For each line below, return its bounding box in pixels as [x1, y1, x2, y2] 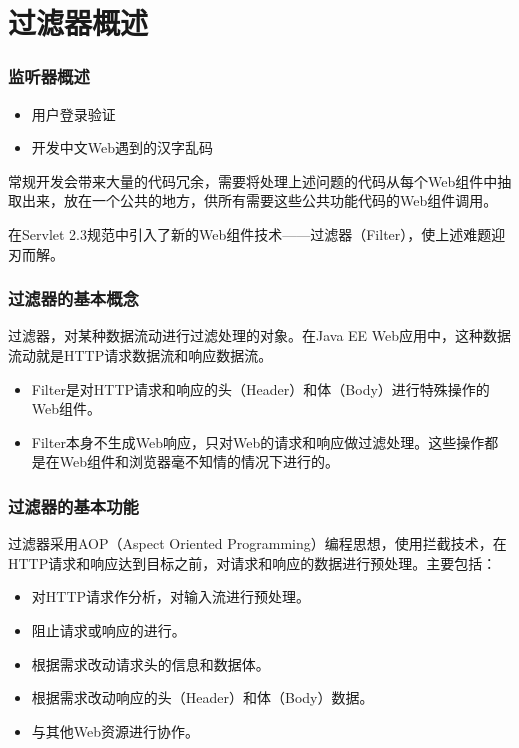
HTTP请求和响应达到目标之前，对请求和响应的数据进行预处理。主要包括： [8, 552, 497, 573]
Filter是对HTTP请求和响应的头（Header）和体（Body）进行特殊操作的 [31, 378, 490, 399]
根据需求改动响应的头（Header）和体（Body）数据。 [31, 687, 374, 708]
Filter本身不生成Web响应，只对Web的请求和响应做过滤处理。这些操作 [31, 431, 485, 452]
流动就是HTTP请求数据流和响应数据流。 [8, 344, 273, 365]
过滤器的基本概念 [8, 286, 139, 311]
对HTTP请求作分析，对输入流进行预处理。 [31, 586, 311, 607]
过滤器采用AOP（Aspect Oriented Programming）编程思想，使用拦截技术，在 [8, 533, 507, 554]
